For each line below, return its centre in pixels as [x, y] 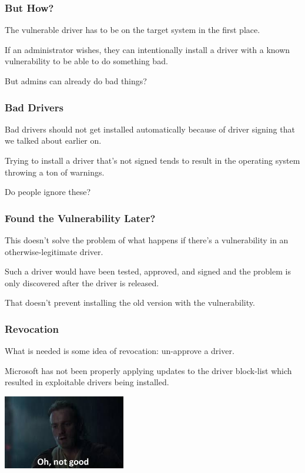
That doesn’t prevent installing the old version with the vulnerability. [130, 302]
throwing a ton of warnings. [55, 172]
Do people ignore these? [48, 192]
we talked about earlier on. [53, 140]
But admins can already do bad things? [76, 81]
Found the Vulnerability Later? [80, 218]
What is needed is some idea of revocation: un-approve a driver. [120, 351]
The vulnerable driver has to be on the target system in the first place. [133, 30]
